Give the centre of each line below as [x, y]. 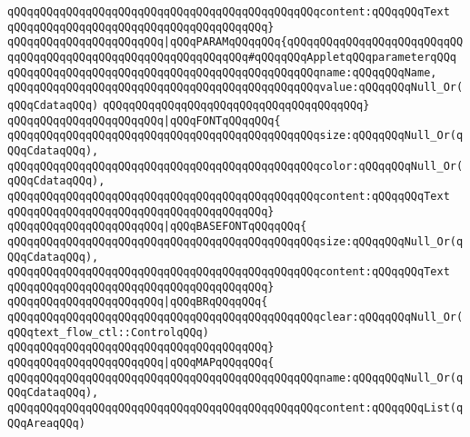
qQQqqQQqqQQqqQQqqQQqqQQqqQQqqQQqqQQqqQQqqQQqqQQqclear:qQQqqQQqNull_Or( [235, 318]
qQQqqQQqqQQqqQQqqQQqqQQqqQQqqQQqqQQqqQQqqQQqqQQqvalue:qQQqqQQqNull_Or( [235, 88]
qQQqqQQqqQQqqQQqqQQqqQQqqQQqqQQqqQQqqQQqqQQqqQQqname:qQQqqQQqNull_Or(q [235, 377]
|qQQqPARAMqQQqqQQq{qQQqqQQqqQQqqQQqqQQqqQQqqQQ [313, 42]
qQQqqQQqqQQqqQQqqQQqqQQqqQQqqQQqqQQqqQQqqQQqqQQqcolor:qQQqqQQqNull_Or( [235, 166]
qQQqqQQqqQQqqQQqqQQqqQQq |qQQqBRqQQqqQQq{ [138, 302]
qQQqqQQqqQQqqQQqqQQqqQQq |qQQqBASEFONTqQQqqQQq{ [157, 227]
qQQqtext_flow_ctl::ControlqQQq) [108, 332]
